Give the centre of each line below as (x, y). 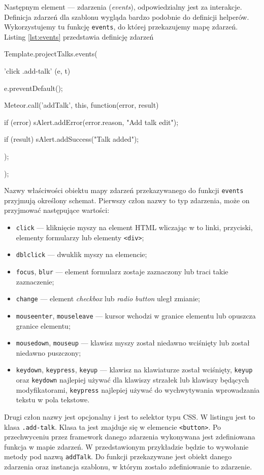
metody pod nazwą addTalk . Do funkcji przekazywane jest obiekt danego (118, 456)
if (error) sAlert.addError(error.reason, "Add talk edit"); (91, 122)
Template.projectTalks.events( (51, 54)
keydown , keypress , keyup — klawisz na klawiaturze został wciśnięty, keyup (134, 370)
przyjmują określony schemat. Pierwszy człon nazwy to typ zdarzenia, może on (127, 200)
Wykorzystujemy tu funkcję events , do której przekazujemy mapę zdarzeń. (121, 27)
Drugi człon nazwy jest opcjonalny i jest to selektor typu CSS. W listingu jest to (130, 416)
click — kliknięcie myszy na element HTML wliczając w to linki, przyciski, (134, 227)
